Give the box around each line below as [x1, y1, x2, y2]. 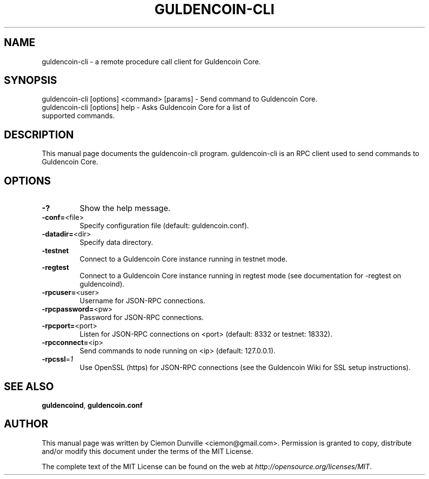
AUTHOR [4, 418, 48, 430]
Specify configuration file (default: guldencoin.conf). [79, 221, 249, 230]
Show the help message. [79, 203, 170, 213]
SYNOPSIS [4, 74, 57, 87]
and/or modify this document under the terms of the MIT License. [42, 447, 253, 455]
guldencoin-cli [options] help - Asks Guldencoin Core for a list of [42, 103, 250, 112]
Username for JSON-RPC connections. [79, 296, 206, 305]
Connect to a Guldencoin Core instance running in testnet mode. [79, 255, 287, 264]
